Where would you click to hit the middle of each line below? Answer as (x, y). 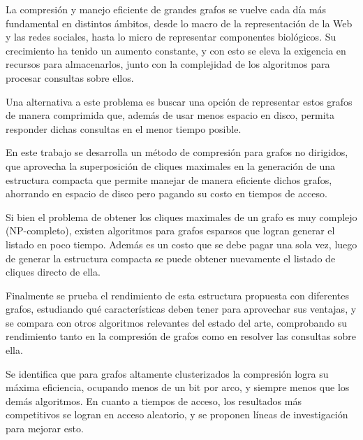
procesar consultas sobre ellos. (70, 77)
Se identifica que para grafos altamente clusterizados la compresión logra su (167, 373)
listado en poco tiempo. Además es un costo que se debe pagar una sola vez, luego (181, 244)
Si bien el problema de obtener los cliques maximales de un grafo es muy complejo (181, 217)
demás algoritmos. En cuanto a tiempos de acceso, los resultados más (154, 400)
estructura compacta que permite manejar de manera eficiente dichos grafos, (169, 179)
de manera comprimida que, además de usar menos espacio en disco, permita (170, 115)
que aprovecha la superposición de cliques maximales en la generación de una (171, 165)
